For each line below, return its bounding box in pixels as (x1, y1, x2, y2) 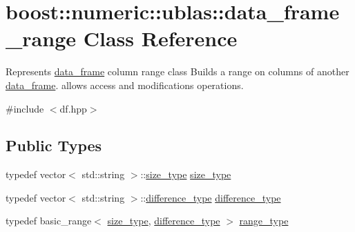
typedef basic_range (6, 213, 92, 228)
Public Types (6, 135, 102, 156)
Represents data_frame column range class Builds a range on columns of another (6, 64, 349, 79)
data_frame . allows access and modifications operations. (6, 77, 244, 92)
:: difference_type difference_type (140, 190, 281, 204)
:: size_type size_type (140, 167, 231, 182)
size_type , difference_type (107, 213, 220, 228)
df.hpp (59, 101, 87, 115)
